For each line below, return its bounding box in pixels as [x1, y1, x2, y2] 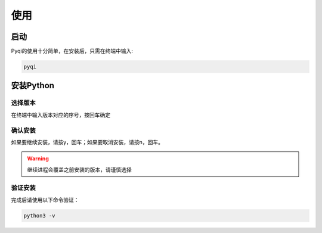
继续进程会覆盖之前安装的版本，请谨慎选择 [27, 166, 132, 173]
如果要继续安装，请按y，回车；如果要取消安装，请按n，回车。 [11, 138, 164, 145]
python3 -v [23, 212, 55, 219]
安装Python [11, 80, 55, 91]
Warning [27, 155, 49, 162]
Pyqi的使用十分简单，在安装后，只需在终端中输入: [11, 48, 134, 55]
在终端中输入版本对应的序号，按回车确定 [11, 111, 110, 119]
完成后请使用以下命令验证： [11, 196, 79, 203]
